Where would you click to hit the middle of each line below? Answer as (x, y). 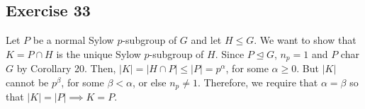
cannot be (27, 82)
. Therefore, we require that (258, 82)
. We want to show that (305, 40)
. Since (230, 53)
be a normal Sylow (73, 40)
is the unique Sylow (99, 53)
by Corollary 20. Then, (66, 68)
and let (206, 40)
